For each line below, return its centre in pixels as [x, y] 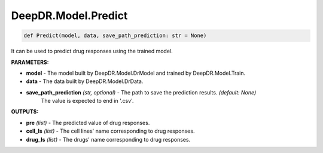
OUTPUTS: [25, 112]
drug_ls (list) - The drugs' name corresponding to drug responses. [108, 139]
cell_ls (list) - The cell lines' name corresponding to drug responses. [110, 131]
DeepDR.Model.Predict [69, 16]
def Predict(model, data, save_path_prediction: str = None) [115, 36]
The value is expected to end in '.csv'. [87, 101]
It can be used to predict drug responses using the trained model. [92, 51]
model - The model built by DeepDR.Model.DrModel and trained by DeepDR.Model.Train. [136, 73]
